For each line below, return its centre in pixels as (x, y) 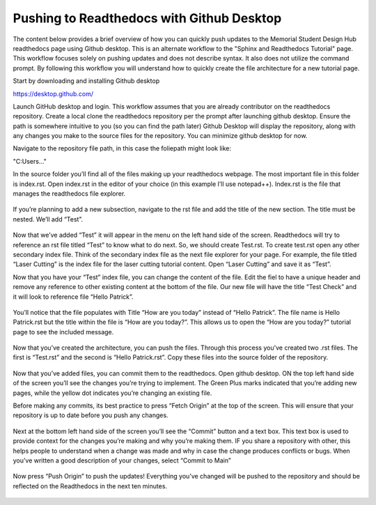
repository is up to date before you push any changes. (91, 415)
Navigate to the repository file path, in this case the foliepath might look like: (122, 148)
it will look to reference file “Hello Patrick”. (73, 297)
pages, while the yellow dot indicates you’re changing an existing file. (112, 393)
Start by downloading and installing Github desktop (86, 81)
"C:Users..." (30, 161)
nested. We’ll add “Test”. (48, 219)
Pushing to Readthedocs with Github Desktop (147, 18)
